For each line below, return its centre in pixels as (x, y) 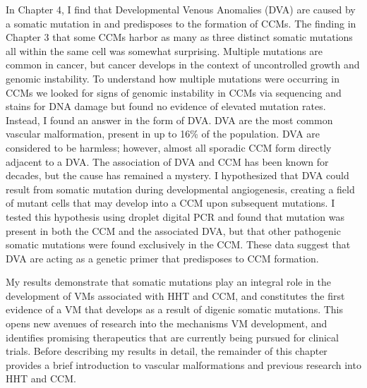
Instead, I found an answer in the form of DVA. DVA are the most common (169, 120)
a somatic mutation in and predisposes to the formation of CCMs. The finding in (181, 23)
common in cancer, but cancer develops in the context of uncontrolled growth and (183, 65)
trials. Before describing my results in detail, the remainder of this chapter (167, 351)
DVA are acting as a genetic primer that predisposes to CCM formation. (162, 258)
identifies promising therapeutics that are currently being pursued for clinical (172, 337)
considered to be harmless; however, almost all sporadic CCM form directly (169, 147)
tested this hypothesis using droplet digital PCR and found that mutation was (175, 216)
